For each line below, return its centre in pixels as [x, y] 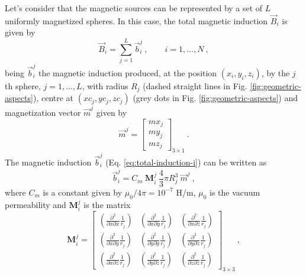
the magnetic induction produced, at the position [128, 72]
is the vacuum [235, 192]
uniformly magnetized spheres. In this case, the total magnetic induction [136, 20]
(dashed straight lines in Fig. [195, 85]
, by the [276, 72]
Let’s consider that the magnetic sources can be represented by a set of [134, 8]
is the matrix [107, 204]
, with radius [105, 85]
